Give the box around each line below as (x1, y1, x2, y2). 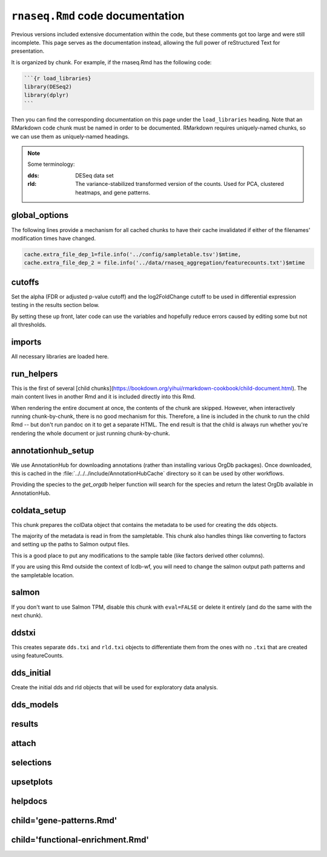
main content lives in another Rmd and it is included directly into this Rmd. (11, 393, 196, 400)
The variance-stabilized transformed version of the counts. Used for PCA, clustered (75, 180, 284, 188)
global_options (11, 210, 69, 220)
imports (11, 337, 42, 347)
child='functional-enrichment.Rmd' (11, 835, 150, 845)
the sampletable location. (11, 571, 74, 578)
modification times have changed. (11, 234, 96, 242)
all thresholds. (11, 321, 47, 328)
